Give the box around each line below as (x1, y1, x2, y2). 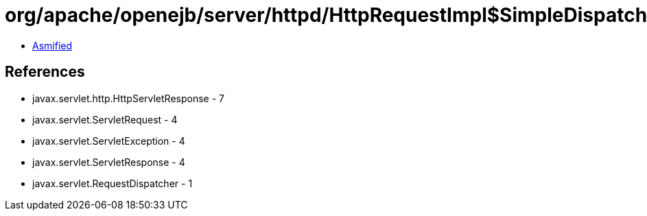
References (5, 63, 85, 81)
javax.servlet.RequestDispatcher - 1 (32, 177, 193, 189)
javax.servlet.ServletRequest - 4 (32, 113, 178, 125)
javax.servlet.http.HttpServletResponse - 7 (32, 92, 224, 104)
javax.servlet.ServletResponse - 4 (32, 156, 185, 168)
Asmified (32, 39, 73, 51)
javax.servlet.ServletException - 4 (32, 134, 185, 147)
